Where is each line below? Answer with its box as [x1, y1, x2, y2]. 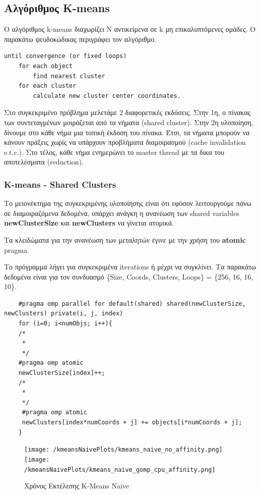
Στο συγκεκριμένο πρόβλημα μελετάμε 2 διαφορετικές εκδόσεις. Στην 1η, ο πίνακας [4, 107, 251, 118]
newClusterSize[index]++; [18, 369, 105, 377]
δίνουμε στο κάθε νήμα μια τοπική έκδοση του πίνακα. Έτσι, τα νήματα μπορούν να [4, 127, 250, 137]
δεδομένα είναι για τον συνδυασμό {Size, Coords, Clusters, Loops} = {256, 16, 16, [4, 271, 253, 282]
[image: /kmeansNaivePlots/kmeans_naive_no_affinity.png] [24, 446, 223, 454]
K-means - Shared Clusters [4, 178, 116, 190]
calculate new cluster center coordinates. [33, 92, 181, 99]
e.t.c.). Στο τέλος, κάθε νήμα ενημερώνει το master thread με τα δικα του [4, 146, 224, 157]
